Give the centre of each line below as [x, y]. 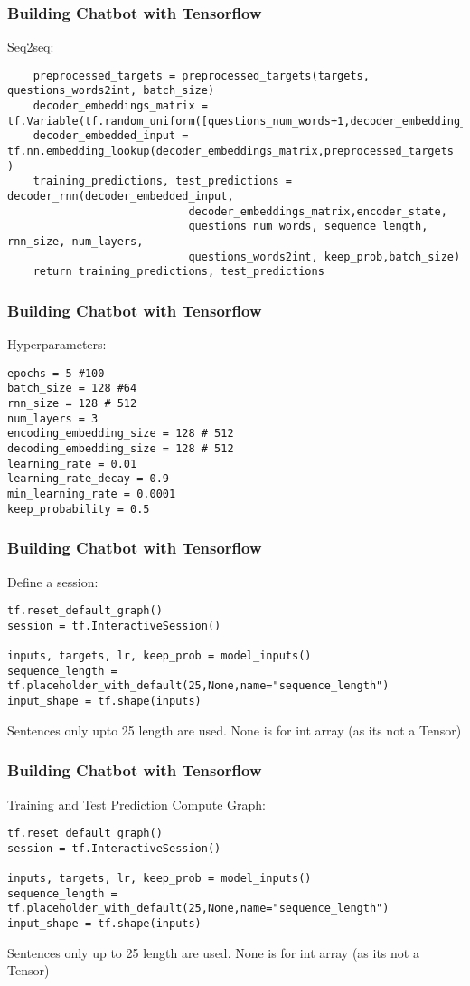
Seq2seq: [31, 47]
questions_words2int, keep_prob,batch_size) [324, 256]
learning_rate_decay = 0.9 [88, 479]
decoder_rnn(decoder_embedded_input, [121, 197]
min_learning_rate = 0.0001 [92, 494]
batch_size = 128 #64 [72, 389]
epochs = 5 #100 [56, 373]
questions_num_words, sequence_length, [308, 227]
